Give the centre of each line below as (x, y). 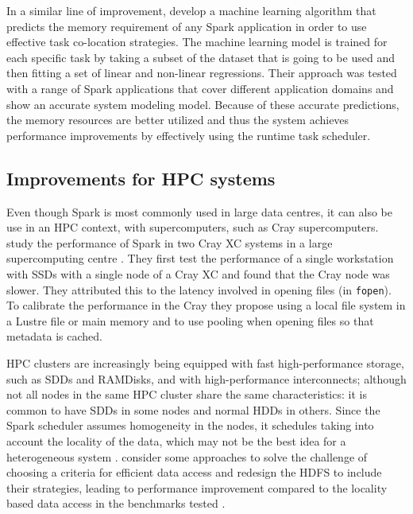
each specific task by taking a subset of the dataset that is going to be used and (201, 57)
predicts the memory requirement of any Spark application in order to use (187, 26)
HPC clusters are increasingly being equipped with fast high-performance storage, (205, 362)
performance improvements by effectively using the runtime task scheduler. (189, 135)
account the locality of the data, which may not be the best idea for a (176, 440)
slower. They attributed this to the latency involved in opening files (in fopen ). (199, 289)
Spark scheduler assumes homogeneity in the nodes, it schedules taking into (190, 425)
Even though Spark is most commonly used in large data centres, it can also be (200, 211)
